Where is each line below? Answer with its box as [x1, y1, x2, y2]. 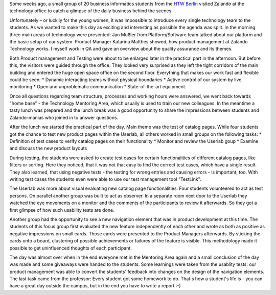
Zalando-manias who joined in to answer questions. [9, 114, 119, 120]
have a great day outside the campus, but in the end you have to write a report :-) [9, 283, 181, 289]
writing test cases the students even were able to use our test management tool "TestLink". [9, 176, 201, 182]
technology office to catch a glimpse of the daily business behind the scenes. [9, 8, 173, 14]
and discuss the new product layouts [9, 145, 87, 152]
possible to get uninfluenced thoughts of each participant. [9, 245, 132, 251]
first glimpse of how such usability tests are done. [9, 207, 114, 213]
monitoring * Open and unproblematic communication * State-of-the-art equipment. [9, 84, 187, 90]
